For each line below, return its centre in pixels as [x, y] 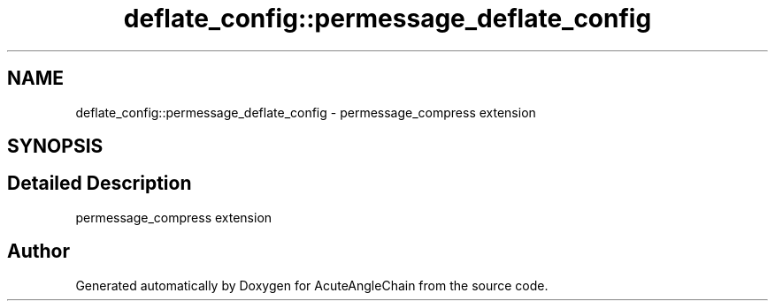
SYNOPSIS [55, 146]
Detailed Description [100, 184]
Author [38, 252]
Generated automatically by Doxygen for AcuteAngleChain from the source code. [312, 285]
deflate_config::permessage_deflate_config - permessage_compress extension [306, 112]
